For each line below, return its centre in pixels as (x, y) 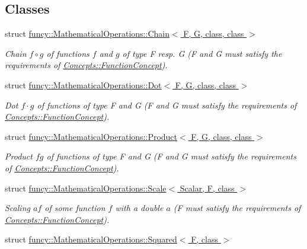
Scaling (17, 208)
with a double (139, 208)
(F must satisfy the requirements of (237, 208)
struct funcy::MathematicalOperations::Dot (83, 84)
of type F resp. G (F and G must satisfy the (202, 53)
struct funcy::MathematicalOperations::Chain (87, 33)
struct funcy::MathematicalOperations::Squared (91, 239)
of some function (75, 208)
